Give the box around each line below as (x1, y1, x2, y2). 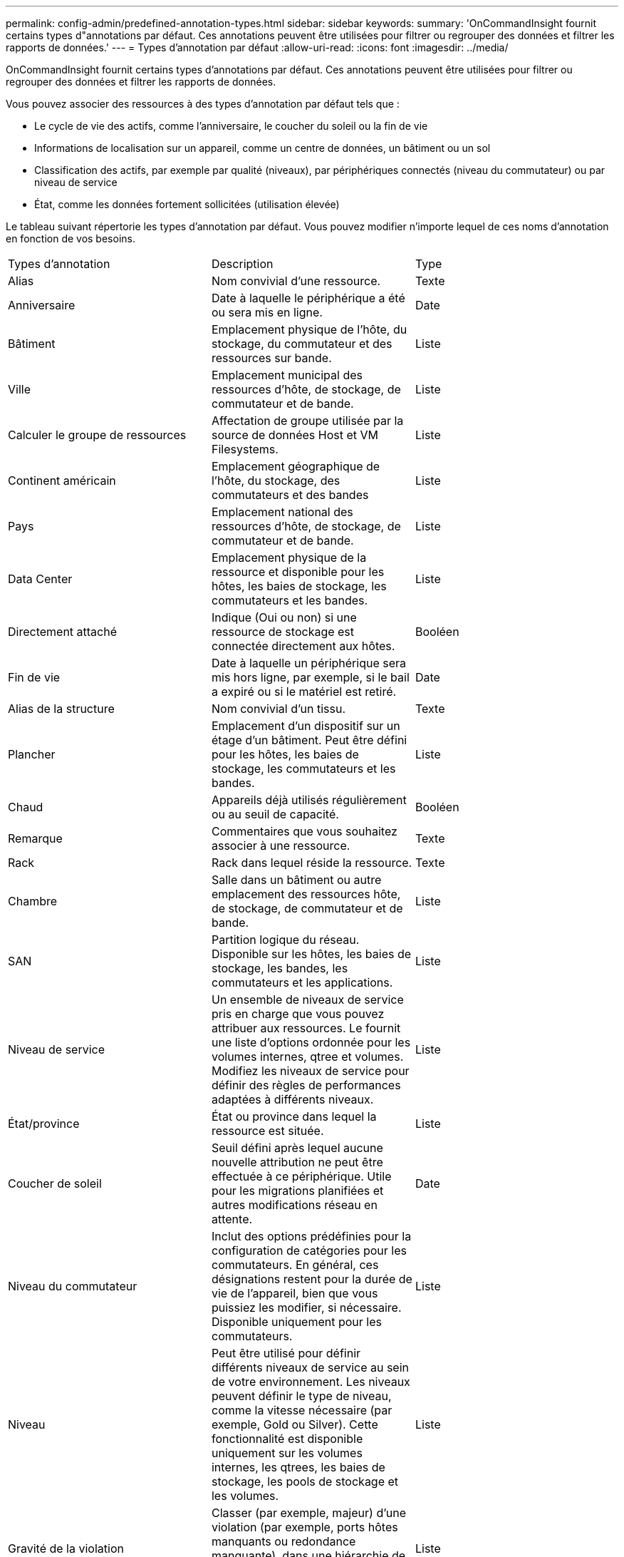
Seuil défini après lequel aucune (211, 1141, 383, 1155)
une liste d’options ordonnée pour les (211, 1035, 411, 1049)
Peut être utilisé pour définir (211, 1346, 361, 1360)
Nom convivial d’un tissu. (211, 702, 346, 716)
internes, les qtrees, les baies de (211, 1460, 385, 1474)
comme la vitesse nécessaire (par (211, 1403, 392, 1417)
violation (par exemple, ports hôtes (211, 1520, 398, 1534)
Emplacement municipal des (211, 368, 363, 382)
